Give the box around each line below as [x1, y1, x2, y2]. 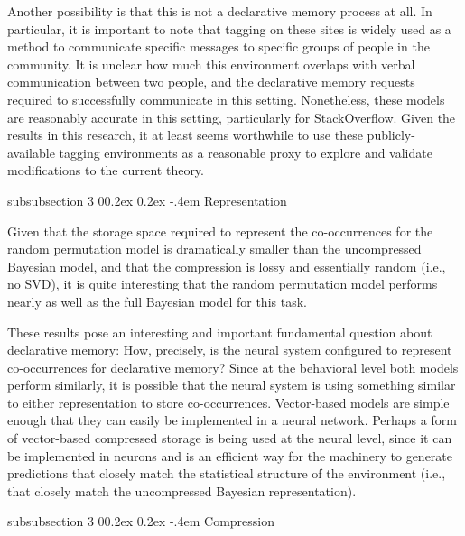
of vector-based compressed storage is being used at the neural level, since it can [7, 429, 452, 448]
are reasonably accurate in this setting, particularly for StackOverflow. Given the [7, 107, 456, 126]
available [7, 143, 55, 162]
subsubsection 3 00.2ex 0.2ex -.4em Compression [7, 512, 275, 531]
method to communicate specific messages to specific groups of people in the [7, 37, 430, 56]
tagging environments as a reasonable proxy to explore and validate [59, 143, 432, 162]
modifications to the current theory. [7, 161, 204, 180]
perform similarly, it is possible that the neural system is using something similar [7, 375, 456, 394]
